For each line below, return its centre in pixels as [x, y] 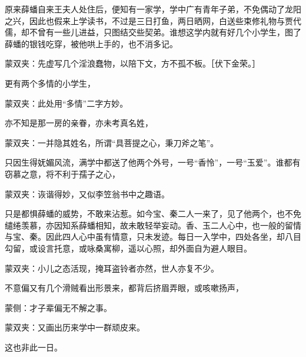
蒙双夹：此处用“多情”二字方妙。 [66, 103]
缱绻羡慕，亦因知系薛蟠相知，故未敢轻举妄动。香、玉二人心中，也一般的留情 [153, 225]
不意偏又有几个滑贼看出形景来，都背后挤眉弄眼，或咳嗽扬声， [124, 288]
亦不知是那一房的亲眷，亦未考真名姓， [79, 123]
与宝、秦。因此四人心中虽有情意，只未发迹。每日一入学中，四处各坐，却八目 [153, 237]
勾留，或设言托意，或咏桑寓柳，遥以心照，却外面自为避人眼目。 [128, 248]
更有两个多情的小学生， [50, 83]
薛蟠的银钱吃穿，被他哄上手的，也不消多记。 [91, 43]
